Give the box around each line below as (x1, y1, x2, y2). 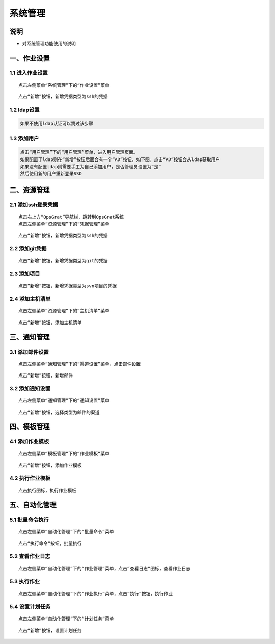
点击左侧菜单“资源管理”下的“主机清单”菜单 (18, 308, 109, 314)
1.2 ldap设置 (9, 106, 40, 113)
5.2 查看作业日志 (9, 553, 50, 560)
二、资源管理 (9, 185, 50, 194)
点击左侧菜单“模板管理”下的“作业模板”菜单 (18, 451, 109, 457)
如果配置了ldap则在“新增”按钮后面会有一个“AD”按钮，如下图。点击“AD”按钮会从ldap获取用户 (20, 156, 221, 163)
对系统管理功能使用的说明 (22, 41, 76, 47)
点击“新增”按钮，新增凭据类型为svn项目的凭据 (18, 283, 117, 289)
